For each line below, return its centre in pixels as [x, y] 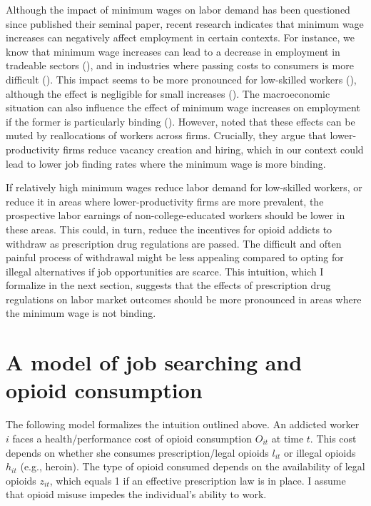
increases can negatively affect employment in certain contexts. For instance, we [180, 37]
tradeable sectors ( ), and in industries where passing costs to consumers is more [180, 65]
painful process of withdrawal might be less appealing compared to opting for [175, 257]
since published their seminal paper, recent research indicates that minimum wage [185, 23]
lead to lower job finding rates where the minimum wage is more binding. [166, 163]
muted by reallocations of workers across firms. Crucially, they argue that [166, 135]
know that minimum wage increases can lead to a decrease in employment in [173, 51]
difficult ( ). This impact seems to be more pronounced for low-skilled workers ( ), [181, 79]
